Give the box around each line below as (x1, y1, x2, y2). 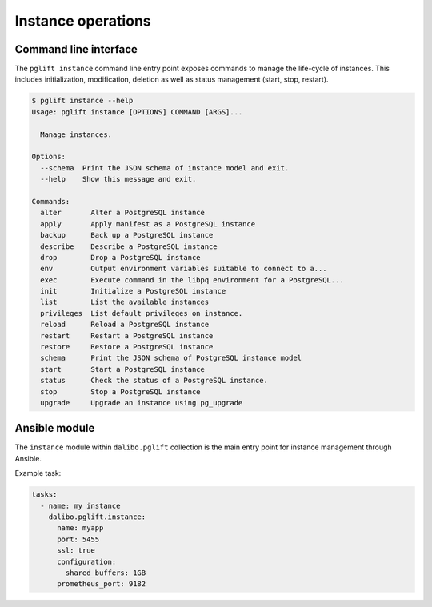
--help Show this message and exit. (40, 174, 197, 184)
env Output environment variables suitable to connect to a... (40, 264, 327, 274)
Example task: (14, 469, 62, 478)
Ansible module (14, 421, 95, 435)
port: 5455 (57, 534, 100, 544)
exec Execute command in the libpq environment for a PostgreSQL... (40, 275, 344, 284)
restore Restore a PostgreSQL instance (40, 342, 214, 352)
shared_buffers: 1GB (65, 568, 146, 577)
